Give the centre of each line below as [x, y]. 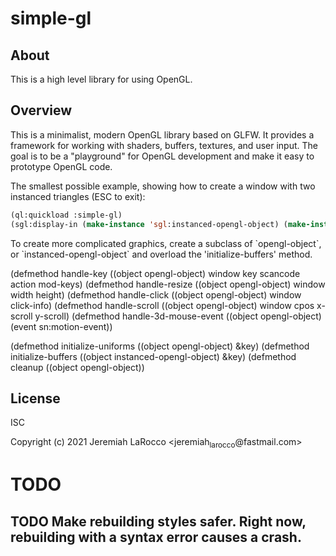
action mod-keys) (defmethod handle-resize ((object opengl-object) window [168, 284]
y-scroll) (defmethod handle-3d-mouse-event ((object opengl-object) [178, 316]
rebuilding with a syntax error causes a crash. [156, 537]
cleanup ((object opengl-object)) [77, 367]
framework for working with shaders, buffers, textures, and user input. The [164, 145]
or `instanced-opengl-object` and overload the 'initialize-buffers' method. [161, 254]
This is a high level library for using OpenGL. [101, 79]
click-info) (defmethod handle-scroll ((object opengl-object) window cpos [162, 305]
